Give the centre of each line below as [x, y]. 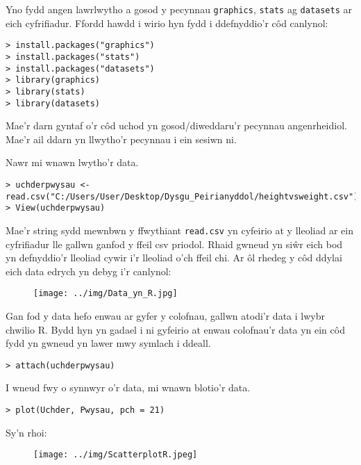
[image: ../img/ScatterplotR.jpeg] [116, 455]
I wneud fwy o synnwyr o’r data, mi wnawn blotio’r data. [128, 387]
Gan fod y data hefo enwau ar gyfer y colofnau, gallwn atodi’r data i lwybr [165, 316]
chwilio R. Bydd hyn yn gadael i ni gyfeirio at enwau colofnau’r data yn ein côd [175, 329]
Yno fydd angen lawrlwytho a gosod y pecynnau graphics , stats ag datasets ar [179, 9]
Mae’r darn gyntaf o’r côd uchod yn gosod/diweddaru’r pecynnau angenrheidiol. [176, 125]
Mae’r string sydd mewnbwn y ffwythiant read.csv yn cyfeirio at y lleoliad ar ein [179, 230]
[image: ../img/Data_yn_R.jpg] [106, 294]
